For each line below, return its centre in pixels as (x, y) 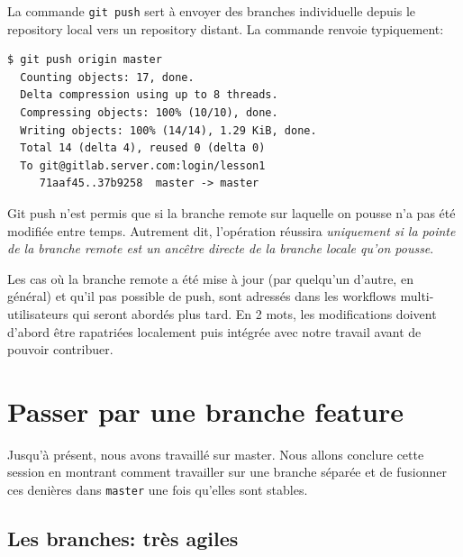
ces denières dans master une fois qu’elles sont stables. (158, 490)
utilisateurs (38, 313)
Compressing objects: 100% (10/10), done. (149, 113)
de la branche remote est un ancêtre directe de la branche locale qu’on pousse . (221, 248)
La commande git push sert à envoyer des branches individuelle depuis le (211, 11)
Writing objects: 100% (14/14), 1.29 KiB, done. (168, 130)
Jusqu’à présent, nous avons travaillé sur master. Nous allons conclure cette (216, 454)
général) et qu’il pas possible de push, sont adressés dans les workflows (202, 296)
